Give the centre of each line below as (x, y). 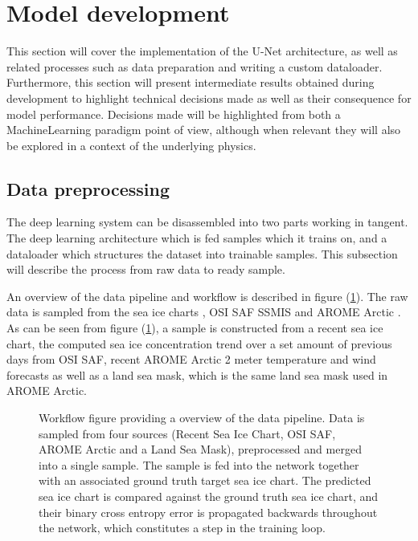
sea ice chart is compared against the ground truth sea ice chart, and (209, 496)
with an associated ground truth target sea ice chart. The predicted (205, 480)
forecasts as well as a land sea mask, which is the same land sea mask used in (197, 374)
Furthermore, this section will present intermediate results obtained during (191, 82)
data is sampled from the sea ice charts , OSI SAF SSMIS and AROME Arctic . (204, 312)
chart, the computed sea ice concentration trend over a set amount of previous (199, 343)
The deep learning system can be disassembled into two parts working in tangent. (207, 222)
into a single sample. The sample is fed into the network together (199, 464)
